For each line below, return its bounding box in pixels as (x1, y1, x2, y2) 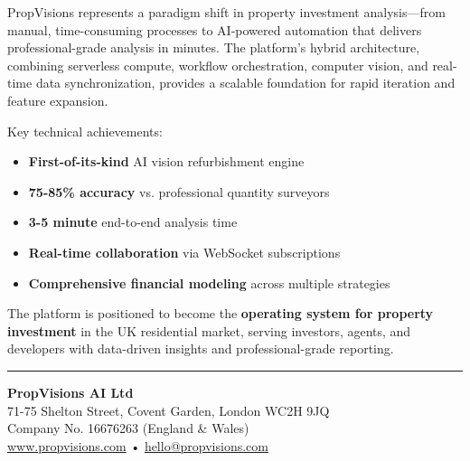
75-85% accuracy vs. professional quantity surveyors (28, 182, 330, 201)
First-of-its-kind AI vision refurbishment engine (28, 152, 305, 171)
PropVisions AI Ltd (7, 382, 134, 401)
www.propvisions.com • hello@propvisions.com (7, 436, 268, 455)
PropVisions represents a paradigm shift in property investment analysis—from (7, 3, 446, 21)
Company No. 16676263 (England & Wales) (7, 419, 249, 437)
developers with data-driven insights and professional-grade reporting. (7, 339, 394, 358)
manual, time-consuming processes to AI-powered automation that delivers (7, 20, 422, 39)
